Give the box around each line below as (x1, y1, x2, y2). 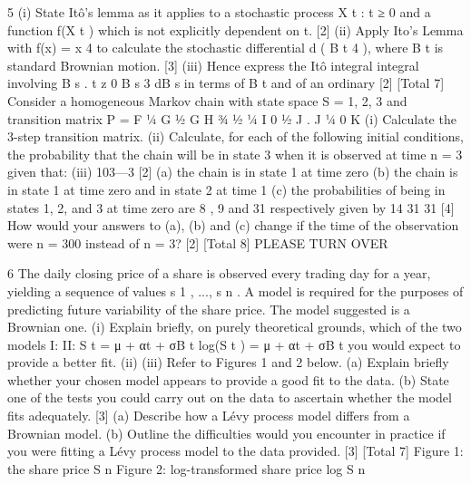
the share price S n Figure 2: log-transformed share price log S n (7, 459, 366, 478)
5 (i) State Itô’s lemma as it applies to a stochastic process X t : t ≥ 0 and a (7, 3, 431, 21)
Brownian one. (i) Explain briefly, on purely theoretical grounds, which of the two (7, 317, 462, 336)
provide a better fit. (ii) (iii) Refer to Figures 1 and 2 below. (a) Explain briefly (7, 353, 449, 372)
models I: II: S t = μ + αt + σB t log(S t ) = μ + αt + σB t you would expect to (7, 334, 461, 353)
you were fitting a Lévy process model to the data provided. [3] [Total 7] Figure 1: (7, 441, 464, 460)
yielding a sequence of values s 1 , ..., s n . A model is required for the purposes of (7, 281, 464, 300)
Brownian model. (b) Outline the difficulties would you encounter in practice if (7, 423, 446, 442)
